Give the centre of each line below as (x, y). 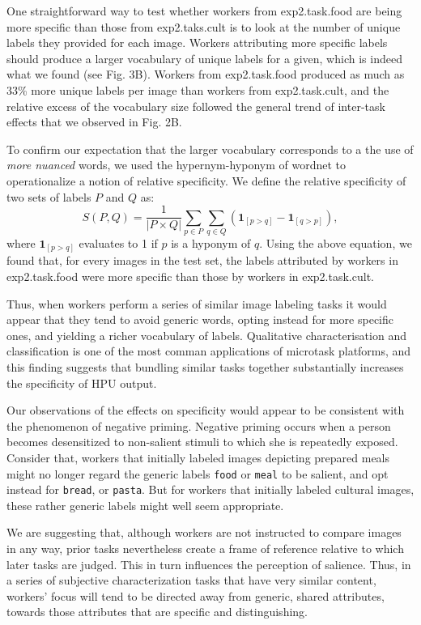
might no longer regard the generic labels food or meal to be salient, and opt (198, 473)
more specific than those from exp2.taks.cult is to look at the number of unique (204, 26)
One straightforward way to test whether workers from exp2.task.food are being (204, 11)
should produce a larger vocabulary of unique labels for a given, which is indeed (204, 58)
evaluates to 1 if (118, 242)
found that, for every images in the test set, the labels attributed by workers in (202, 260)
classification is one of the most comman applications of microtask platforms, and (209, 351)
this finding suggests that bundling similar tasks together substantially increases (205, 367)
